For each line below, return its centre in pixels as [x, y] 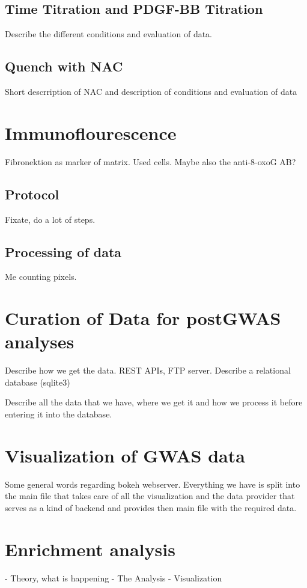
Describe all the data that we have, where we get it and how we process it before [154, 402]
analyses [40, 341]
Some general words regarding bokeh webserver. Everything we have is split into [153, 484]
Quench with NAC [64, 66]
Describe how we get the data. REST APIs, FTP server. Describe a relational [148, 370]
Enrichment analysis [90, 549]
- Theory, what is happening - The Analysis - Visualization [114, 577]
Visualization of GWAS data [125, 455]
